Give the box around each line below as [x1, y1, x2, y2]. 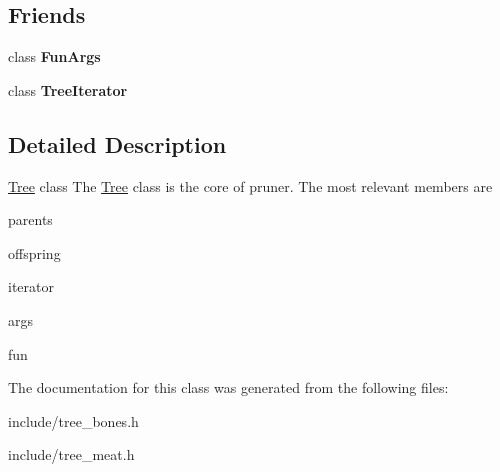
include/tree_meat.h [8, 444, 135, 465]
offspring [8, 242, 61, 263]
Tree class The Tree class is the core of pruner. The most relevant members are [8, 175, 493, 196]
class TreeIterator [8, 79, 128, 100]
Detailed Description [8, 128, 227, 159]
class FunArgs [8, 46, 101, 67]
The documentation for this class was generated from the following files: [8, 377, 449, 398]
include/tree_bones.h [8, 410, 139, 431]
